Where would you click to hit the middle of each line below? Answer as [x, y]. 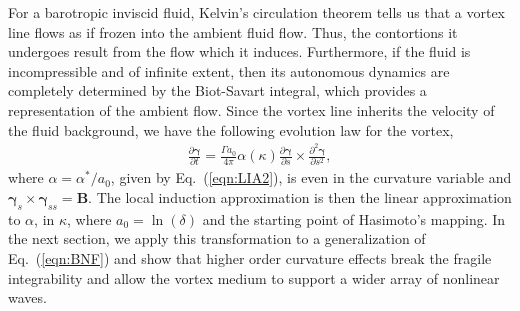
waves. [27, 297]
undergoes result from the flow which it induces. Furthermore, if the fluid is [239, 51]
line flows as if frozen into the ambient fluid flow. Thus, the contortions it [233, 31]
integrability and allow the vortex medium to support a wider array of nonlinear [254, 277]
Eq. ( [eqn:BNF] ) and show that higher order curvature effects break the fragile [250, 257]
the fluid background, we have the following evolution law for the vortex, [231, 129]
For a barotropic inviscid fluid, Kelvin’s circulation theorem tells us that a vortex [256, 12]
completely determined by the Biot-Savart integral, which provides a [217, 90]
